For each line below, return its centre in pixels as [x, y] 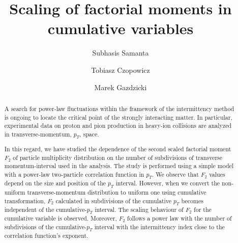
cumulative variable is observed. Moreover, [61, 218]
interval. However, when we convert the [168, 183]
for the [203, 209]
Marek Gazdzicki [121, 87]
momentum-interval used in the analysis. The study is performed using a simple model [119, 166]
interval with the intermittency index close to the [159, 226]
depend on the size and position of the [55, 183]
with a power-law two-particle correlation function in [74, 174]
